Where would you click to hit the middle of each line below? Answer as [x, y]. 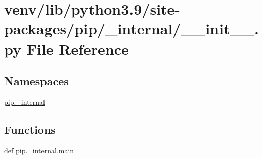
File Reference [78, 48]
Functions [30, 129]
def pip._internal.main [39, 150]
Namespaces [36, 81]
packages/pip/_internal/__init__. [132, 29]
